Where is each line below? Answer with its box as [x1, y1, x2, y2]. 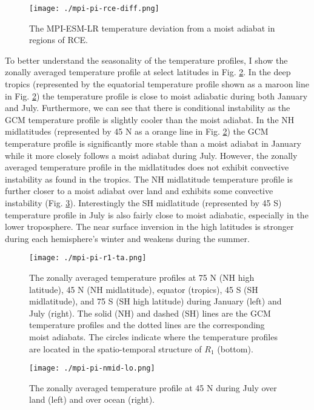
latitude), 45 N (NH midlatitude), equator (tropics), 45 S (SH [29, 283, 258, 295]
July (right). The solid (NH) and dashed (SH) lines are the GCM [29, 306, 271, 319]
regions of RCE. [29, 33, 88, 46]
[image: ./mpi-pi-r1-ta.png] [29, 254, 147, 263]
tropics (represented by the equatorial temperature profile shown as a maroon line [5, 78, 309, 90]
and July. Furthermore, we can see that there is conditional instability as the [5, 101, 290, 114]
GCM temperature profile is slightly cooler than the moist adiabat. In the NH [5, 113, 295, 126]
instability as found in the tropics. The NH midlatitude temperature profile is [5, 172, 293, 185]
